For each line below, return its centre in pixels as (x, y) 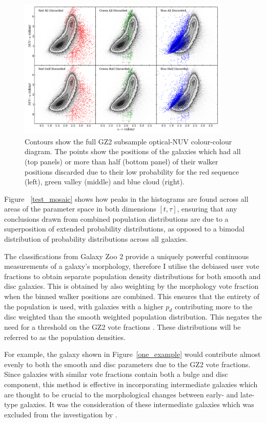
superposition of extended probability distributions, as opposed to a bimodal (124, 229)
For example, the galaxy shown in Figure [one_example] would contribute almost (132, 354)
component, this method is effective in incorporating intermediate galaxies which (131, 384)
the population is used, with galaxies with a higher (84, 306)
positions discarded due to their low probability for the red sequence (132, 171)
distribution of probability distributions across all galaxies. (96, 239)
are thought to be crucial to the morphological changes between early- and (121, 394)
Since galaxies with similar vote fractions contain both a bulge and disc (116, 374)
